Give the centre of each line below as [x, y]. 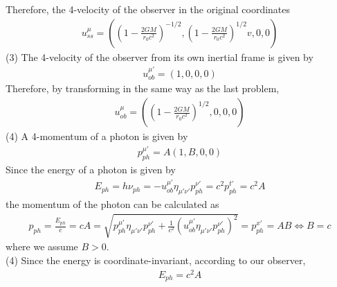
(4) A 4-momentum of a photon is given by [97, 136]
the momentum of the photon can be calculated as [112, 204]
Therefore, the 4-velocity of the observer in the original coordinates [148, 9]
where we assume [42, 246]
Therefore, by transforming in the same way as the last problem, [143, 88]
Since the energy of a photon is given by [91, 169]
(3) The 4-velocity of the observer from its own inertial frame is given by [160, 56]
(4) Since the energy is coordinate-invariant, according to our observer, [156, 260]
